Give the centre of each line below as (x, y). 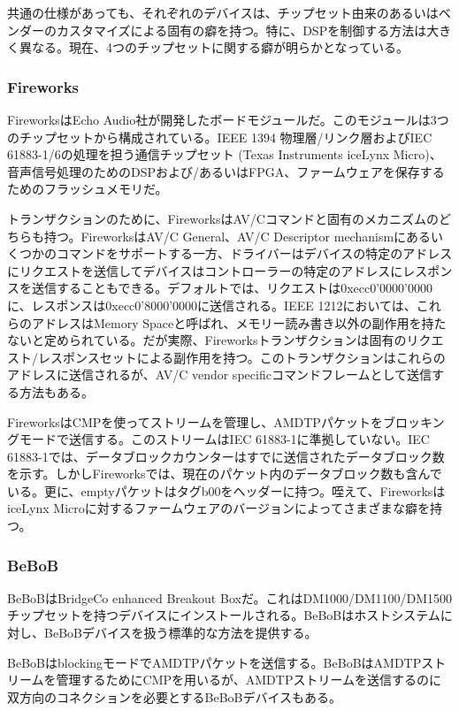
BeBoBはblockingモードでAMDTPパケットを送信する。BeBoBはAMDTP (214, 662)
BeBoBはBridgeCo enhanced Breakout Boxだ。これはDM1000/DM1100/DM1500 (230, 597)
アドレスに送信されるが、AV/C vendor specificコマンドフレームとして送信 (220, 375)
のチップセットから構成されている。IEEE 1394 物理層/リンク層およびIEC (220, 137)
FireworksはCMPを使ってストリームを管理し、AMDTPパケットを (195, 421)
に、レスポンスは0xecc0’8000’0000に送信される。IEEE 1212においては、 (212, 305)
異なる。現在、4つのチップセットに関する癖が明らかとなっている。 (214, 47)
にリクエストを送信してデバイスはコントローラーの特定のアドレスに (205, 270)
